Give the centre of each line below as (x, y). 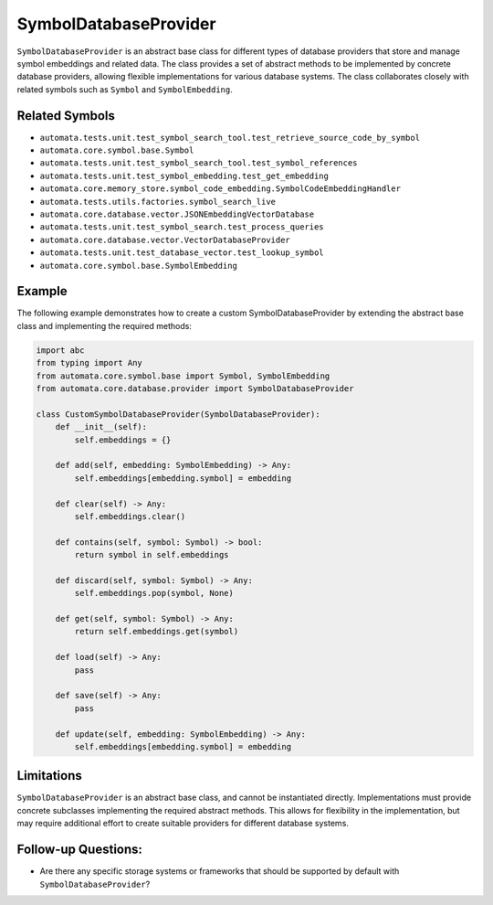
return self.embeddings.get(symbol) (157, 632)
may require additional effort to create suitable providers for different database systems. (183, 824)
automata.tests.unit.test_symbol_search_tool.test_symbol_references (199, 163)
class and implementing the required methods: (104, 325)
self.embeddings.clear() (130, 516)
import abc (60, 350)
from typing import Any (89, 363)
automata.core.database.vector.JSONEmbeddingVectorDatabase (177, 214)
